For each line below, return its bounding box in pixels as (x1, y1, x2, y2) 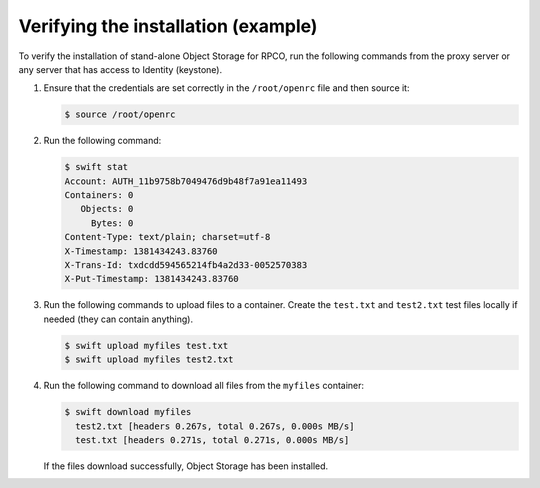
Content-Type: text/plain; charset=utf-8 (64, 231, 271, 243)
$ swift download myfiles (64, 406, 192, 418)
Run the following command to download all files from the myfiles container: (43, 380, 365, 392)
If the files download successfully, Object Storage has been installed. (43, 460, 329, 472)
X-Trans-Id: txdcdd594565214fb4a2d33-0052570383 (64, 260, 308, 271)
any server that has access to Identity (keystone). (18, 63, 223, 75)
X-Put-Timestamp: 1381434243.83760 (64, 273, 239, 285)
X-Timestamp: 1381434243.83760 (64, 245, 219, 257)
